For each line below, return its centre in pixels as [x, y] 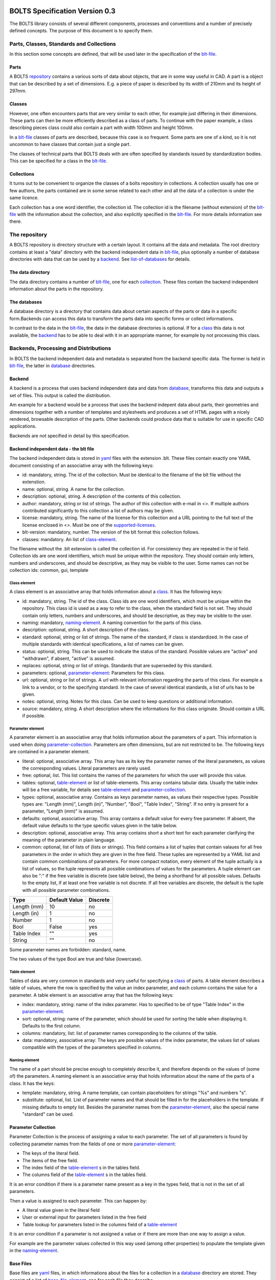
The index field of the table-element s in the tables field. [81, 1168]
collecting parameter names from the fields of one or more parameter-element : [93, 1144]
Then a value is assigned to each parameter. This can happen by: [78, 1201]
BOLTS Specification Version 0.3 [62, 11]
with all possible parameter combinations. [66, 890]
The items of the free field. [50, 1160]
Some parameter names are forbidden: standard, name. [68, 950]
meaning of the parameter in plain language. [69, 840]
